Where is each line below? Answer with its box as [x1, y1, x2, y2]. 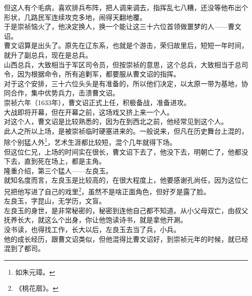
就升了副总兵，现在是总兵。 [4, 49, 92, 60]
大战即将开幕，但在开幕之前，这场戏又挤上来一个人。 [4, 107, 173, 117]
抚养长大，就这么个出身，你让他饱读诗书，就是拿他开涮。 [4, 215, 187, 225]
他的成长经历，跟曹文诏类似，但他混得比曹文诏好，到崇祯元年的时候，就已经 [4, 234, 248, 244]
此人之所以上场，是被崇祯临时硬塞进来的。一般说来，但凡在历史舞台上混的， [4, 125, 248, 136]
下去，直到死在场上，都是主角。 [4, 156, 106, 166]
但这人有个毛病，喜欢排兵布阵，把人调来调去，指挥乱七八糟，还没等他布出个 [4, 2, 248, 12]
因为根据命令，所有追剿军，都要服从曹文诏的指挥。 [17, 69, 180, 79]
